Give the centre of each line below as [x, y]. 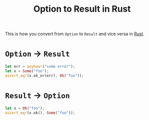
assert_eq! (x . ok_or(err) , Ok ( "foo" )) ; [44, 76]
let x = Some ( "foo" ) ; [27, 71]
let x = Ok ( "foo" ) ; [25, 108]
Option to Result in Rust [82, 9]
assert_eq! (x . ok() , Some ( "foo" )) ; [40, 113]
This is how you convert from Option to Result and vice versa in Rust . [75, 34]
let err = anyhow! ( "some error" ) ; [40, 67]
